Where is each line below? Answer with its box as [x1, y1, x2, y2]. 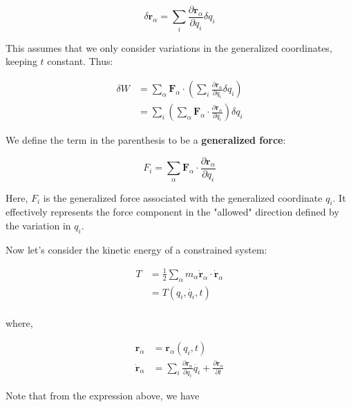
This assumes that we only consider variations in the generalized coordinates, [6, 40, 332, 55]
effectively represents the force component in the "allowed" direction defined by [6, 205, 339, 219]
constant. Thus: [47, 54, 113, 68]
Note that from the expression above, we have [6, 388, 200, 402]
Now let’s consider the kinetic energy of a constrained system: [6, 242, 267, 256]
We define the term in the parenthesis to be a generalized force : [6, 133, 286, 147]
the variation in [6, 218, 71, 232]
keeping [6, 54, 37, 68]
